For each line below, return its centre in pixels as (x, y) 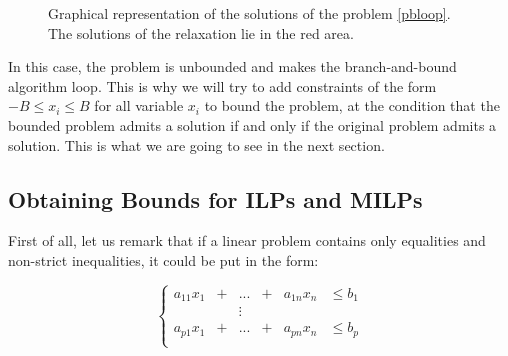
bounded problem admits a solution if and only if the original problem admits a (252, 124)
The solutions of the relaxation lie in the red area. (201, 32)
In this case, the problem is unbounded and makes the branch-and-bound (232, 66)
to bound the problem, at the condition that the (352, 105)
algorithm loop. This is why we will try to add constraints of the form (222, 85)
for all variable (139, 105)
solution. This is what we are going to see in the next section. (196, 144)
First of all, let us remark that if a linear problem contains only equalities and (247, 240)
